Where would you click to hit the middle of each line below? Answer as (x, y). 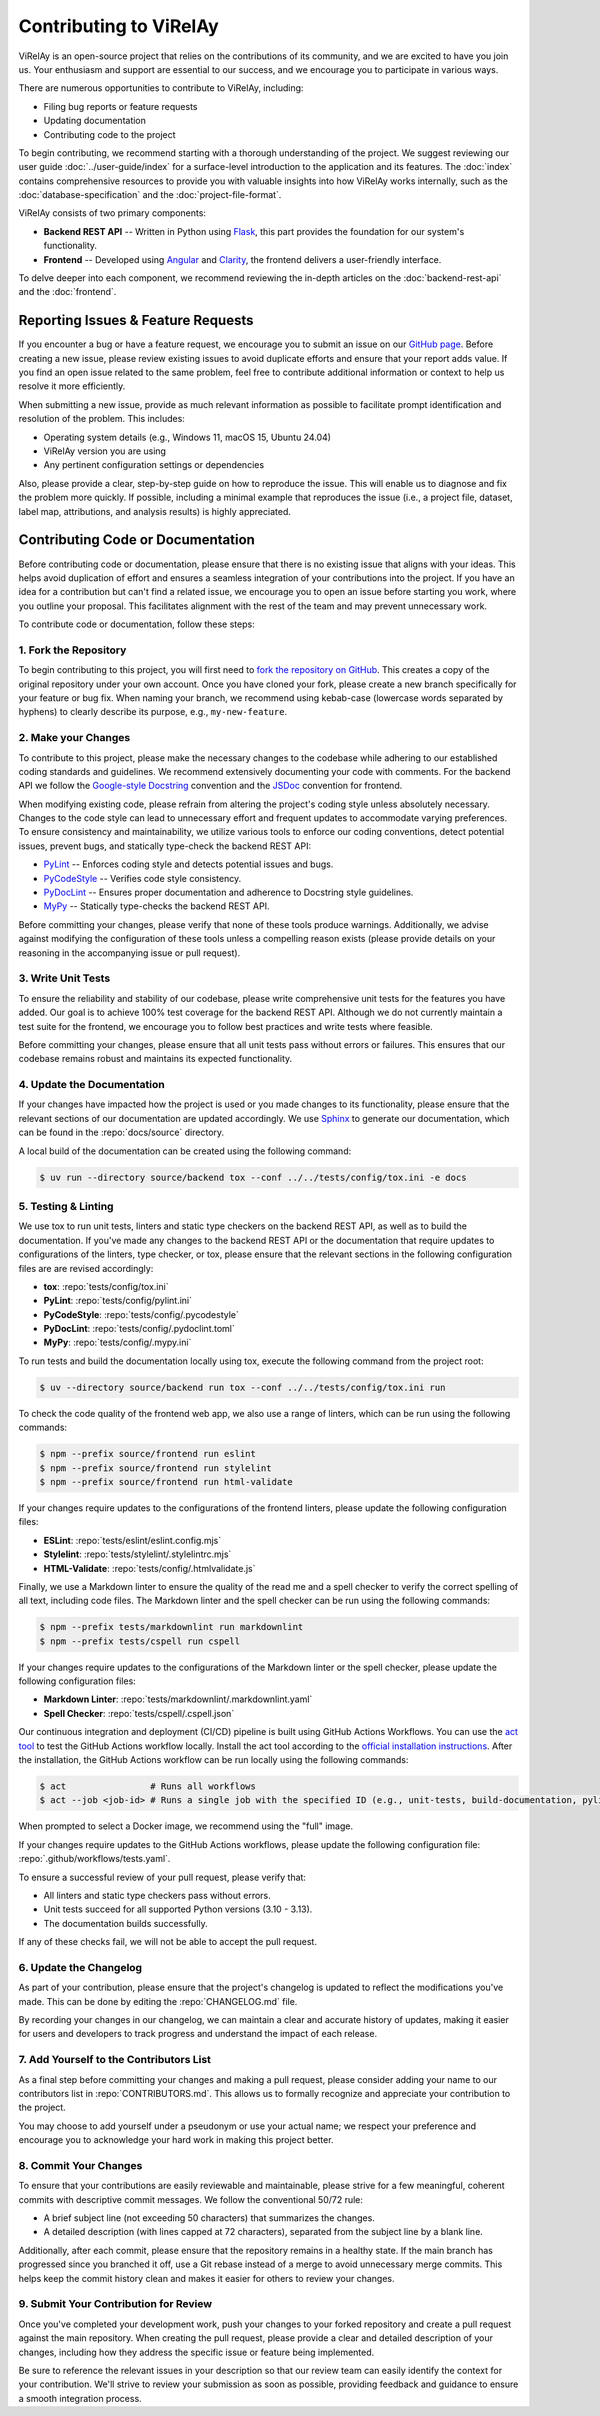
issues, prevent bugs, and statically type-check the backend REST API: (165, 846)
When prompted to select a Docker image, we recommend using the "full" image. (186, 1826)
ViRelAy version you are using (105, 451)
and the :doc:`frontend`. (67, 292)
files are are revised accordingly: (86, 1268)
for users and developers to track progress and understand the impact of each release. (198, 2034)
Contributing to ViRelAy (118, 26)
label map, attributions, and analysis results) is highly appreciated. (155, 511)
